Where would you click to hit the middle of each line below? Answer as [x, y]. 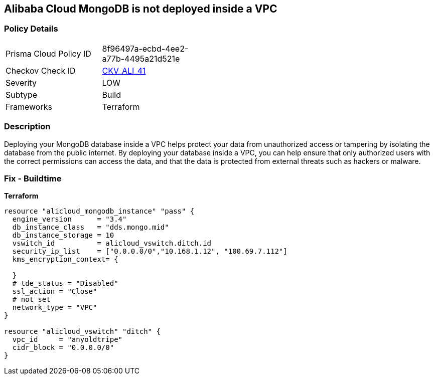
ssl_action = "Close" [55, 292]
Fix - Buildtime [33, 178]
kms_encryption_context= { [65, 259]
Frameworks [29, 107]
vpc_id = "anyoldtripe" [67, 340]
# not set [31, 300]
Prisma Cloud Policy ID [48, 53]
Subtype [22, 94]
